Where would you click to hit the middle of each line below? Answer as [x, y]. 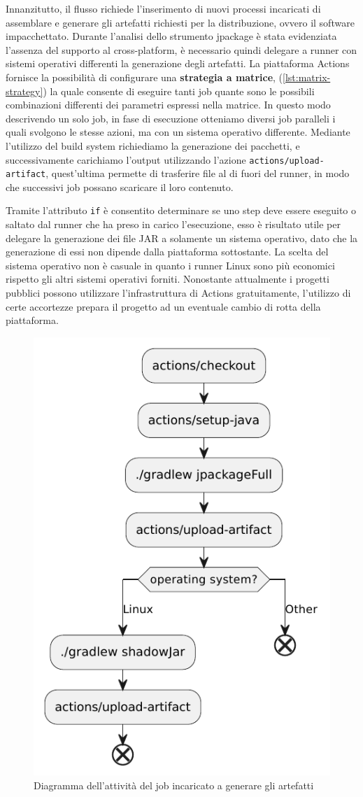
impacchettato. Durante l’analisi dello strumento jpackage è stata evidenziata [171, 36]
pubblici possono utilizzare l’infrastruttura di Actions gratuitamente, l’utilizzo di [178, 293]
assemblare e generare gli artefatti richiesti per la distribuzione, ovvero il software [180, 22]
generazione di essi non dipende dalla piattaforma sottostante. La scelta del [167, 252]
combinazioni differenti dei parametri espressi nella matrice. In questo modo [168, 105]
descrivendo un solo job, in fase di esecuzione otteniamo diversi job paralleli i [171, 118]
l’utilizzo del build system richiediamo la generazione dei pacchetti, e [153, 145]
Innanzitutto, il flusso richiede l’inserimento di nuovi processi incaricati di [163, 8]
